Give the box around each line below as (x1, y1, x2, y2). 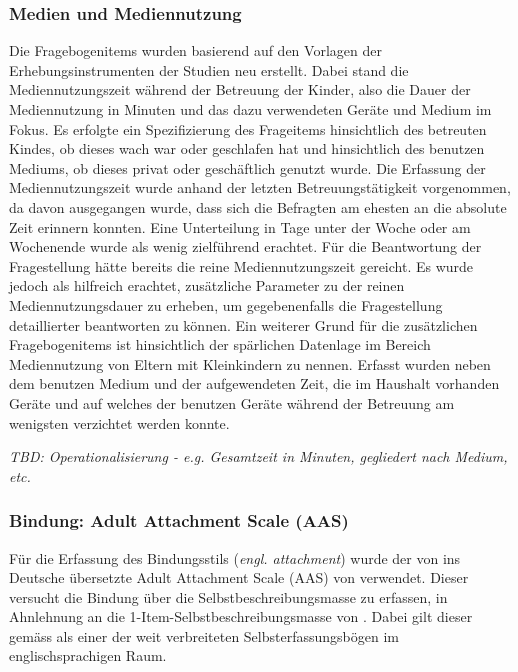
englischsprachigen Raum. (9, 645, 167, 666)
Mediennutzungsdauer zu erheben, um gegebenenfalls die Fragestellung (9, 294, 443, 315)
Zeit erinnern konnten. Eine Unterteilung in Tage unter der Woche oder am (9, 216, 471, 237)
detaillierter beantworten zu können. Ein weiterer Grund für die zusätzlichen (9, 314, 478, 335)
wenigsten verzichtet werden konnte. (9, 412, 230, 433)
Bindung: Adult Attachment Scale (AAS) (9, 508, 349, 533)
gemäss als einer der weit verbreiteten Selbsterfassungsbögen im (9, 625, 399, 646)
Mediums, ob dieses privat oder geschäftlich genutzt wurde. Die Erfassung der (9, 157, 486, 178)
